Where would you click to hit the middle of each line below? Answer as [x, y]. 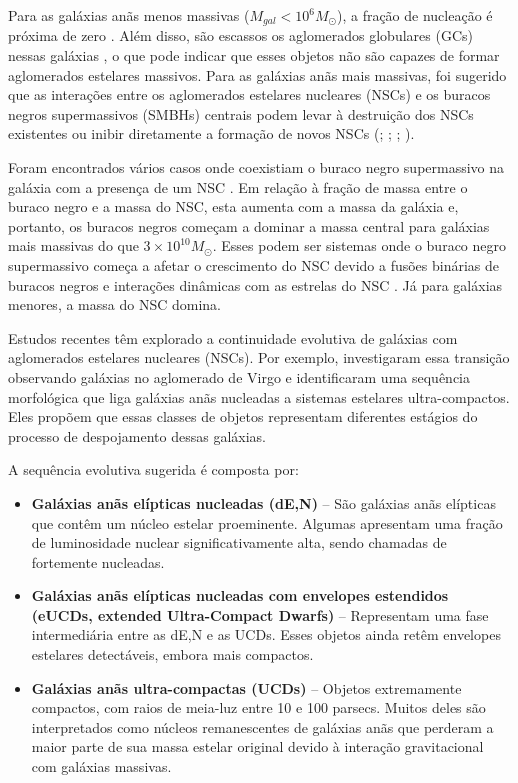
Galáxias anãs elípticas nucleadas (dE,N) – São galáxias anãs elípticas [263, 502]
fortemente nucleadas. [98, 561]
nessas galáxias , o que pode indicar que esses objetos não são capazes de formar [254, 55]
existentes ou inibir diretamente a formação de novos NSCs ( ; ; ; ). [211, 133]
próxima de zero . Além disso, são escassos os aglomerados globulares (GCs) [240, 35]
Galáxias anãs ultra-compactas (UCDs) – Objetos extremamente [246, 687]
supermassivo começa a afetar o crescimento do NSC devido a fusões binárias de [254, 264]
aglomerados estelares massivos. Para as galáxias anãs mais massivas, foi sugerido [257, 74]
